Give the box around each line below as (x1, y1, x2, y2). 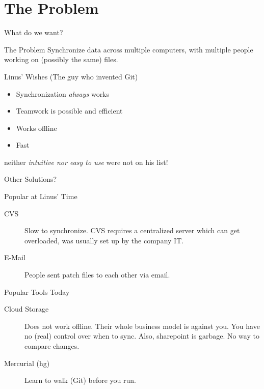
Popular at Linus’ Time (4, 191, 77, 202)
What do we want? (4, 27, 63, 38)
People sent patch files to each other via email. (24, 269, 170, 280)
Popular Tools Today (4, 286, 70, 297)
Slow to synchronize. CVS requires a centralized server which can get (24, 225, 240, 236)
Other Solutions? (4, 174, 57, 184)
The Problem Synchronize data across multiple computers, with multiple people (4, 44, 253, 54)
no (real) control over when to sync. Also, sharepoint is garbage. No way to (24, 330, 259, 341)
